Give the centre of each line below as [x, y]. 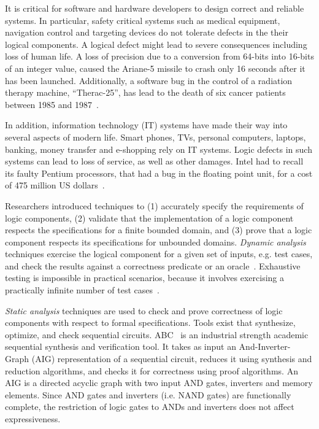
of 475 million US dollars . [55, 185]
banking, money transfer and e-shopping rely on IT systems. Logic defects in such [159, 149]
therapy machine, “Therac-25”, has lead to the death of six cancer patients [145, 92]
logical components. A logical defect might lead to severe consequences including [156, 44]
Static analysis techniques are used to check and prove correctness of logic [144, 310]
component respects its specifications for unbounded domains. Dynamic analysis [156, 242]
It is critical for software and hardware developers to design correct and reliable [155, 8]
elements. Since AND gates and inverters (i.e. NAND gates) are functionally [148, 394]
